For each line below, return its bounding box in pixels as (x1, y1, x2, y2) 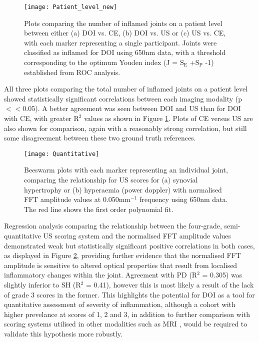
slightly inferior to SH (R (4, 279, 81, 289)
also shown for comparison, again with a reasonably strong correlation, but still (4, 122, 247, 133)
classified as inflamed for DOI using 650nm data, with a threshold (24, 47, 226, 57)
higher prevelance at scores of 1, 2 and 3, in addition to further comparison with (4, 308, 250, 319)
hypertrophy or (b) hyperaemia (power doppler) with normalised (24, 184, 222, 194)
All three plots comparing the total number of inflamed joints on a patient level (4, 83, 248, 94)
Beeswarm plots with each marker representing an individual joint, (24, 164, 228, 175)
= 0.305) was (202, 269, 242, 280)
